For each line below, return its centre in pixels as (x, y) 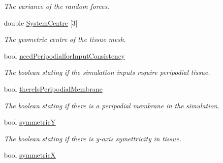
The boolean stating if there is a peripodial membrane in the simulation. (112, 105)
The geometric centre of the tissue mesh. (65, 39)
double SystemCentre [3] (41, 22)
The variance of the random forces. (57, 6)
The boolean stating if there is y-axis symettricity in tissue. (93, 138)
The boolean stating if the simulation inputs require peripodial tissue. (107, 72)
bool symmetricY (30, 122)
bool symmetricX (30, 155)
